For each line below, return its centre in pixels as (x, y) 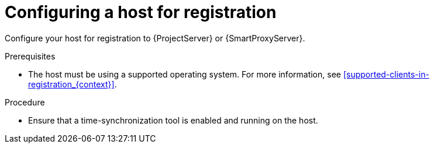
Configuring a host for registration (141, 12)
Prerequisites (30, 56)
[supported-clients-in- (386, 74)
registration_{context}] (71, 84)
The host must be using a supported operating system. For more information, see (185, 74)
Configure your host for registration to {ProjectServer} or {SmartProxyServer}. (155, 38)
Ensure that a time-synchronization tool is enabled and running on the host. (173, 120)
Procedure (25, 102)
